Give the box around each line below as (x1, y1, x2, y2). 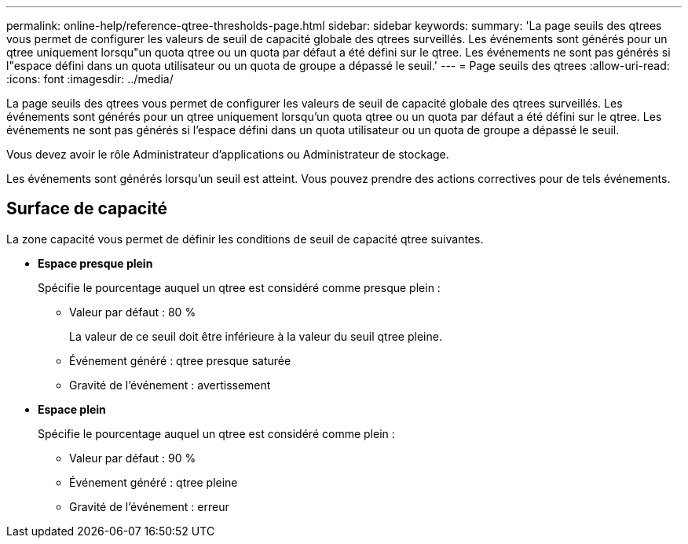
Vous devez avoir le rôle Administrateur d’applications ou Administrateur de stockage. (6, 148, 449, 161)
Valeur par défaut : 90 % (69, 451, 196, 465)
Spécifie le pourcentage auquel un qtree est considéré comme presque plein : (38, 280, 441, 294)
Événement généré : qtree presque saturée (69, 353, 291, 367)
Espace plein (38, 402, 106, 416)
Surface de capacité (6, 199, 167, 219)
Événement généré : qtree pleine (69, 475, 238, 489)
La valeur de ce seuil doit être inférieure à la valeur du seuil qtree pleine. (69, 329, 442, 343)
